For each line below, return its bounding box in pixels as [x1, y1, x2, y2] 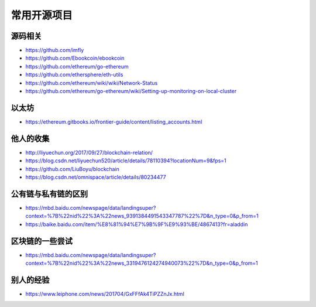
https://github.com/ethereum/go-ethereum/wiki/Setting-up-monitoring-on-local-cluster [25, 88, 237, 95]
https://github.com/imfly [25, 47, 84, 54]
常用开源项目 [11, 9, 73, 22]
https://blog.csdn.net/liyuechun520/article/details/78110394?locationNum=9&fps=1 [25, 157, 226, 164]
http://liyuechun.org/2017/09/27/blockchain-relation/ [25, 149, 153, 156]
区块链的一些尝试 [11, 236, 73, 246]
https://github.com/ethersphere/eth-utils [25, 71, 123, 79]
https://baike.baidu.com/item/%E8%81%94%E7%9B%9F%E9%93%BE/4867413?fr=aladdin [25, 220, 248, 228]
